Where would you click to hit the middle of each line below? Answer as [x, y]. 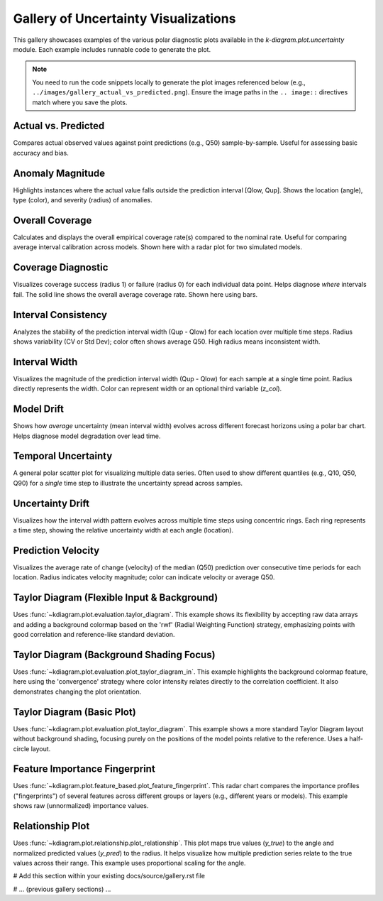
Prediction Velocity [56, 550]
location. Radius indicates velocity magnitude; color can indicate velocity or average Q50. [144, 577]
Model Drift [38, 409]
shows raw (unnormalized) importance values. [81, 806]
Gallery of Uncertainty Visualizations [124, 18]
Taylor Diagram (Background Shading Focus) [114, 654]
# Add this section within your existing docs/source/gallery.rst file [109, 876]
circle [21, 748]
